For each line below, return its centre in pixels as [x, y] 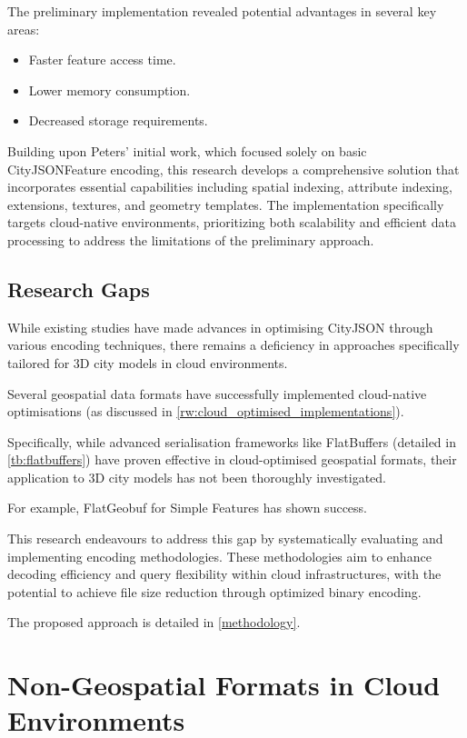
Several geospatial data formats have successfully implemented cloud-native [217, 393]
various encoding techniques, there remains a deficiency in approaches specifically [233, 345]
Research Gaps [79, 289]
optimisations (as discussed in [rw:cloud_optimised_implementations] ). [206, 411]
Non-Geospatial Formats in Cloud [224, 685]
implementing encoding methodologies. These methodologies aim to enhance [219, 556]
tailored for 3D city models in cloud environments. [148, 362]
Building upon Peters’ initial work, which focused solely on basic [187, 150]
